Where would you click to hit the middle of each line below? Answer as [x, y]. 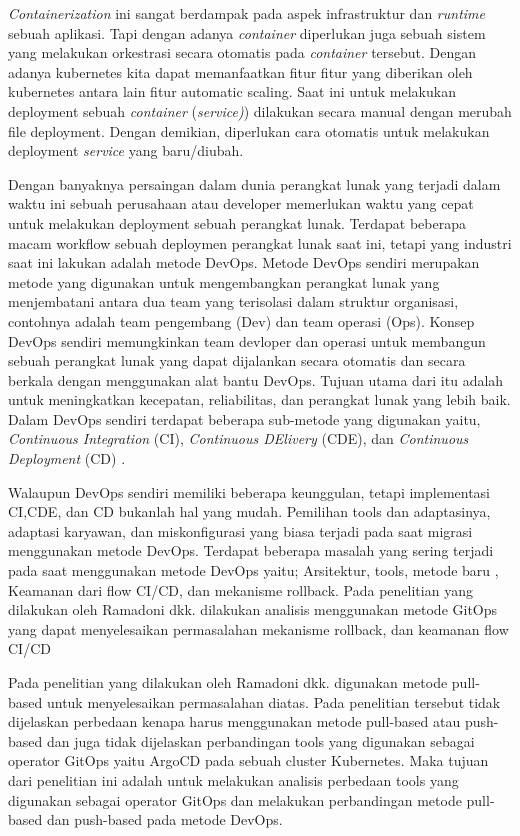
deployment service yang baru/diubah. [126, 150]
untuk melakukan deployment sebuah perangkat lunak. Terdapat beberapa [237, 222]
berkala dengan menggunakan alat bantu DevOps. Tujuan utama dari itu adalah [256, 379]
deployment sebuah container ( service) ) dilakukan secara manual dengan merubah [260, 110]
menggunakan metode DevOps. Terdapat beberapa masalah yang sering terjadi [251, 550]
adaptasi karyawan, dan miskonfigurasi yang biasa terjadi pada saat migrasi [240, 530]
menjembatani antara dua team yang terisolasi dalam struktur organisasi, [233, 301]
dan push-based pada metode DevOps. [164, 819]
